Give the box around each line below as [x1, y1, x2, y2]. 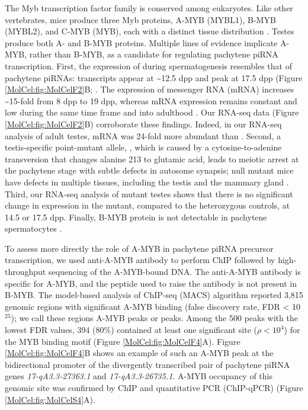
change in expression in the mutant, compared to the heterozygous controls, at [5, 199, 290, 212]
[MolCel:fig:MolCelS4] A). [5, 393, 95, 405]
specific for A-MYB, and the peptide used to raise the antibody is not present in [5, 277, 297, 289]
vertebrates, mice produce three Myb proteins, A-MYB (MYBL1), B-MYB [5, 13, 276, 25]
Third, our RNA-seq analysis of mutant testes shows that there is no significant [5, 187, 293, 200]
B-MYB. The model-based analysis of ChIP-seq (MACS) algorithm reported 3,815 [5, 289, 303, 301]
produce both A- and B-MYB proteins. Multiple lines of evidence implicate [5, 36, 278, 49]
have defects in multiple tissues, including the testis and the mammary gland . [5, 175, 289, 188]
